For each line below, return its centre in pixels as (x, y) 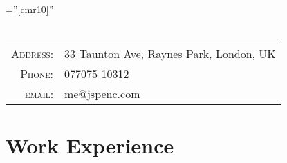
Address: (33, 53)
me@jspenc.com (102, 93)
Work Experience (90, 145)
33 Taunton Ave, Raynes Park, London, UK (170, 53)
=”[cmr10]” (30, 9)
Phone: (37, 73)
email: (39, 93)
